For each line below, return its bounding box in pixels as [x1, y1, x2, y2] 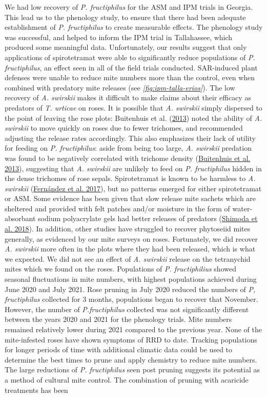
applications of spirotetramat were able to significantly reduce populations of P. [5, 51, 255, 62]
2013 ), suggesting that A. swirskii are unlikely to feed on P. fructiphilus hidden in [5, 163, 262, 173]
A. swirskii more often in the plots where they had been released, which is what [5, 243, 256, 254]
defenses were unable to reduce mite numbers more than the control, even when [5, 72, 255, 83]
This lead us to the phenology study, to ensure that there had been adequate [5, 11, 246, 22]
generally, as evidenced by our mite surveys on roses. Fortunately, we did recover [5, 233, 258, 244]
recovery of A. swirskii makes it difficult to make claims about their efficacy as [5, 92, 251, 103]
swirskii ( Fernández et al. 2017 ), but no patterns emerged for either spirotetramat [5, 183, 262, 193]
